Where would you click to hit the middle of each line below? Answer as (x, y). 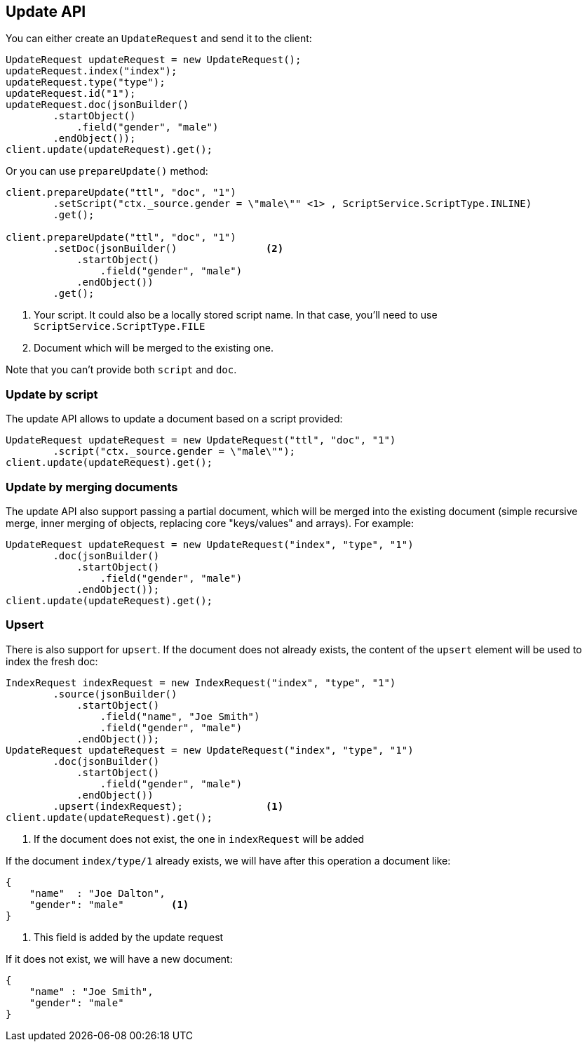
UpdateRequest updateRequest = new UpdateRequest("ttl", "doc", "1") (201, 440)
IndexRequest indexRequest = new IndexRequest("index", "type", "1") (201, 682)
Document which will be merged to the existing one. (154, 348)
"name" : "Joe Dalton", (97, 893)
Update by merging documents (92, 487)
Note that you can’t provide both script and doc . (121, 370)
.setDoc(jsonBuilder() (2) (168, 249)
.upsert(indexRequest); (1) (168, 806)
